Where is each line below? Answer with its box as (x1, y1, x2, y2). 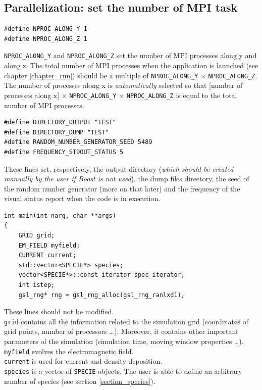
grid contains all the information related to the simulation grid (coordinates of (4, 316, 248, 326)
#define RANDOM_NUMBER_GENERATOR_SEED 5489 (4, 138, 152, 146)
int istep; (18, 281, 55, 289)
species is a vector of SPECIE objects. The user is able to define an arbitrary (4, 365, 242, 376)
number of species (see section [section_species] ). (4, 375, 155, 386)
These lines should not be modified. (4, 306, 114, 317)
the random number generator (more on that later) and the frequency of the (4, 183, 240, 193)
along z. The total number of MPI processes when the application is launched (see (4, 60, 258, 71)
